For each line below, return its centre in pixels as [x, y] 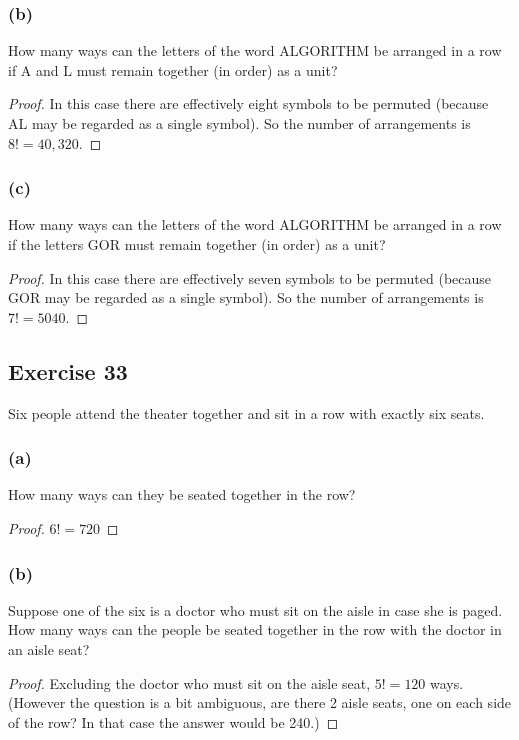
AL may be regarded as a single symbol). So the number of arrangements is [239, 123]
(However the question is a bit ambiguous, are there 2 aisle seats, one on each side [260, 702]
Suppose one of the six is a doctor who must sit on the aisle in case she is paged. [255, 609]
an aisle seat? [49, 648]
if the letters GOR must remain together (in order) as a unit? [197, 244]
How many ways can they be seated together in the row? [182, 494]
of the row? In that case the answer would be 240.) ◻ [173, 721]
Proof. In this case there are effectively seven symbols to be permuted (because [250, 277]
